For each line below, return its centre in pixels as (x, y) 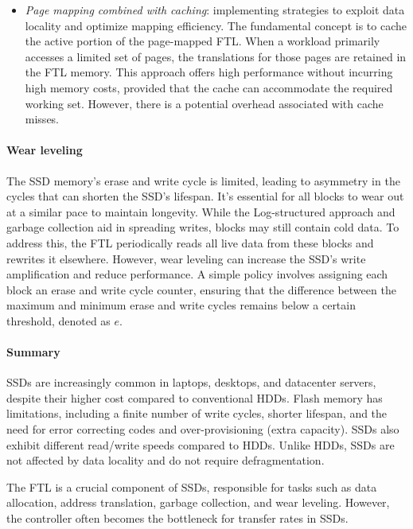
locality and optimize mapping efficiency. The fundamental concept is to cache (216, 25)
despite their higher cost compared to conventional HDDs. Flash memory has (195, 397)
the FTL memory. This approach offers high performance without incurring (209, 72)
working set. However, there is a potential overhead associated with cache (204, 103)
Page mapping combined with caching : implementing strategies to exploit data (215, 10)
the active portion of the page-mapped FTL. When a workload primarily (203, 41)
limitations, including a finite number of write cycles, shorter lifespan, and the (197, 413)
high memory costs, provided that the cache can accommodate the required (209, 87)
